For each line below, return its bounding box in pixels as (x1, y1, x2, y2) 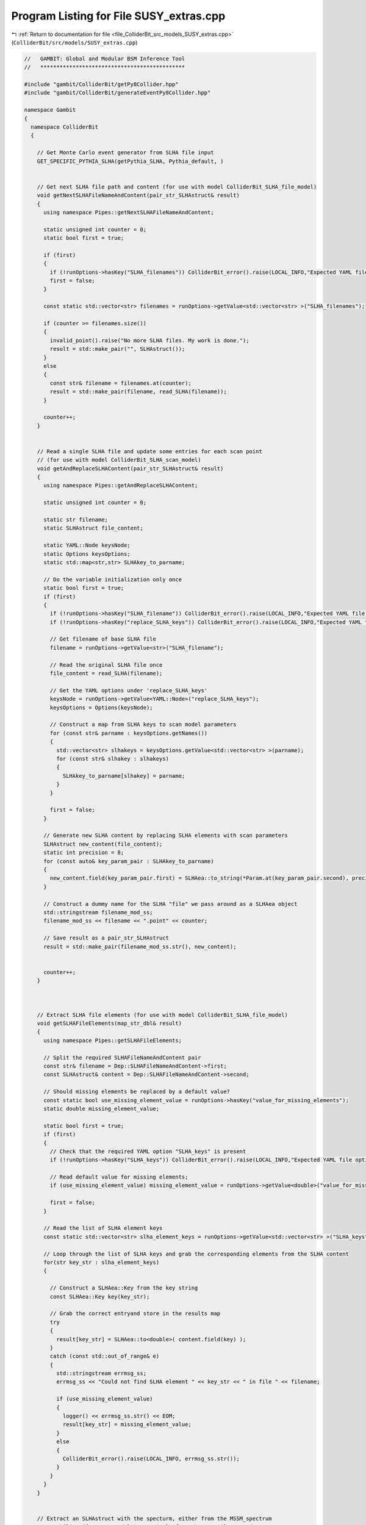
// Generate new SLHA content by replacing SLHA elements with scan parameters (43, 832, 288, 839)
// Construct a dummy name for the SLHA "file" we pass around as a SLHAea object (43, 900, 298, 907)
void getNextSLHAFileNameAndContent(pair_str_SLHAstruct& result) (37, 192, 240, 199)
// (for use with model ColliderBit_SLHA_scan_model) (37, 456, 201, 464)
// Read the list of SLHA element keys (43, 1225, 163, 1232)
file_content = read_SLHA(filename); (49, 670, 163, 677)
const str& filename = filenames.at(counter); (49, 379, 192, 387)
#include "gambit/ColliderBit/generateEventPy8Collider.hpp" (24, 89, 211, 96)
